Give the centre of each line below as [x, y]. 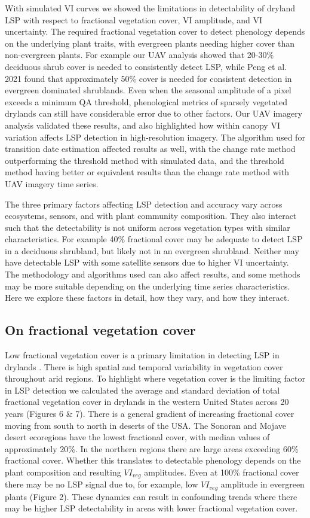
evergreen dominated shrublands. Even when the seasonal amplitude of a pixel [148, 90]
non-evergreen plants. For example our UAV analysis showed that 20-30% [139, 55]
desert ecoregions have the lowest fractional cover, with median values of [137, 437]
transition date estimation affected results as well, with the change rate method [150, 149]
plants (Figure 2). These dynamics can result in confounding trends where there [151, 496]
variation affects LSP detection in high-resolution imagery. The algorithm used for [155, 137]
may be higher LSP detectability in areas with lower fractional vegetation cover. [151, 508]
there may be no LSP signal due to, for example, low [102, 484]
